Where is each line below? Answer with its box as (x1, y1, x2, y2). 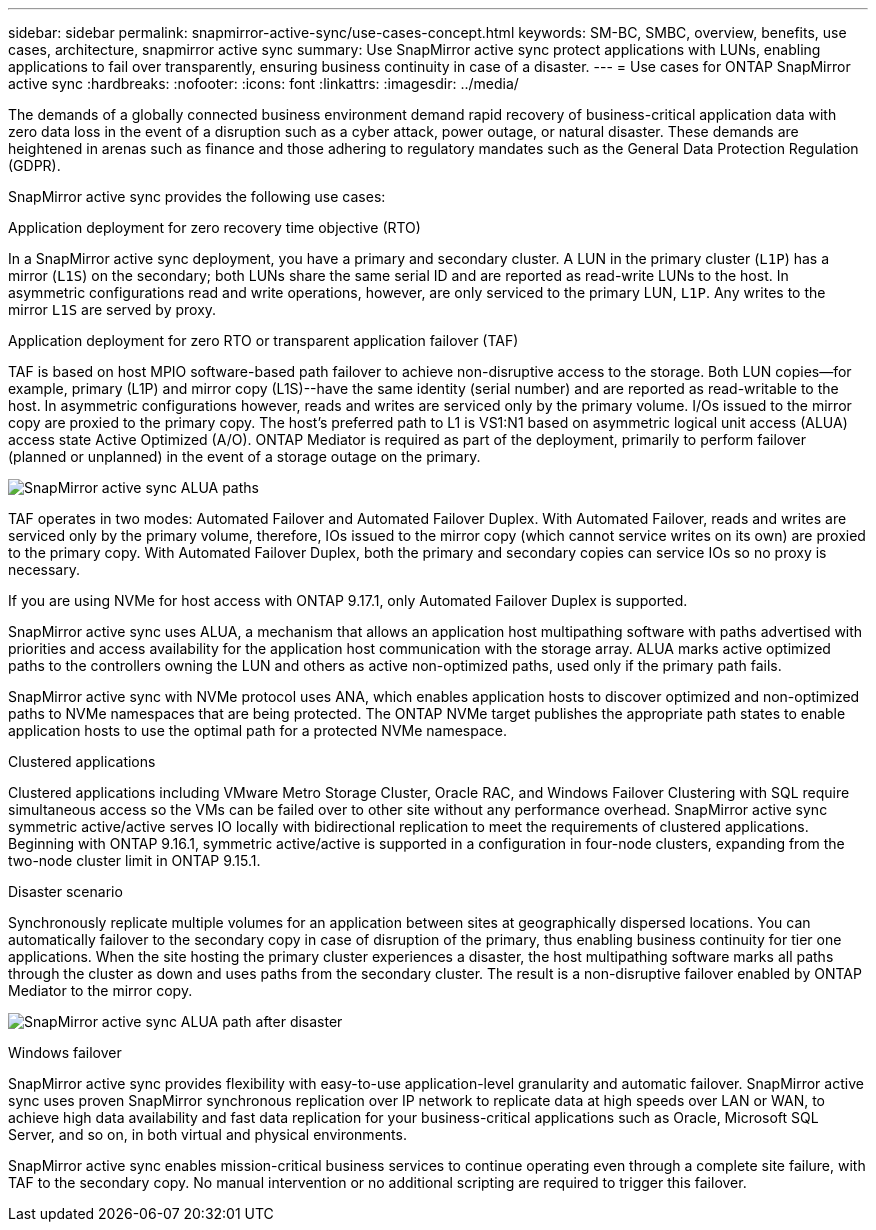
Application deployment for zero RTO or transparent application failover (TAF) (8, 332, 519, 349)
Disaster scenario (8, 883, 123, 900)
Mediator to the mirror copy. (8, 982, 193, 999)
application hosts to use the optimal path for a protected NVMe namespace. (8, 722, 508, 739)
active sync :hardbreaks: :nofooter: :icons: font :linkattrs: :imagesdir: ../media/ (8, 75, 519, 92)
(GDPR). (8, 157, 61, 174)
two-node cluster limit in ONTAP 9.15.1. (8, 852, 261, 869)
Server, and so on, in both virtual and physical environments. (8, 1126, 407, 1143)
